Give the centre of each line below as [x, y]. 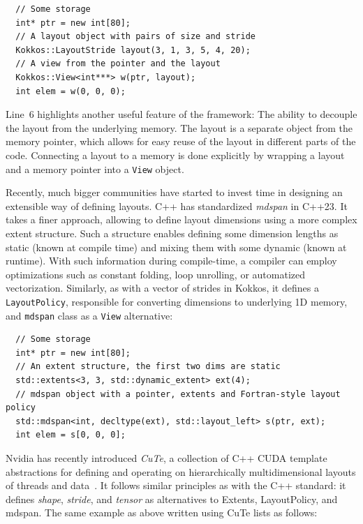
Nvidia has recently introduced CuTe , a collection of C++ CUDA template [166, 458]
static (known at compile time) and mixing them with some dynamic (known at [176, 247]
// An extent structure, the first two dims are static [148, 367]
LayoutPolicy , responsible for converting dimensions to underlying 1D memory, [177, 301]
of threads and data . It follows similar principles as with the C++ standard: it [176, 485]
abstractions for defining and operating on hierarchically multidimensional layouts [181, 471]
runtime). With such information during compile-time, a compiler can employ [171, 261]
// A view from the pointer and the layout [118, 64]
